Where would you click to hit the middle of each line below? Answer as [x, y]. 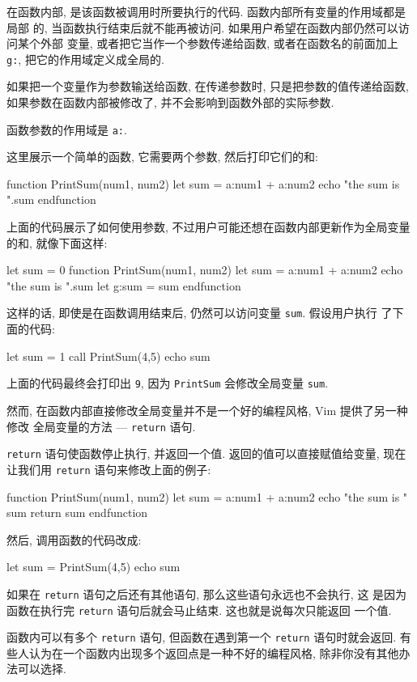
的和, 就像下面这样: [57, 242]
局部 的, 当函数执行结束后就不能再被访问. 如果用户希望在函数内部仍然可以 [202, 27]
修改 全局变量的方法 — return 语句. [101, 426]
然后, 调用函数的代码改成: [74, 539]
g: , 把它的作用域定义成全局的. [85, 59]
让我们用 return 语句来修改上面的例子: [109, 469]
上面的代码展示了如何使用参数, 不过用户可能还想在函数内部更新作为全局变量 [208, 227]
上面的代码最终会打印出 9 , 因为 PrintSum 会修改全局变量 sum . [168, 383]
